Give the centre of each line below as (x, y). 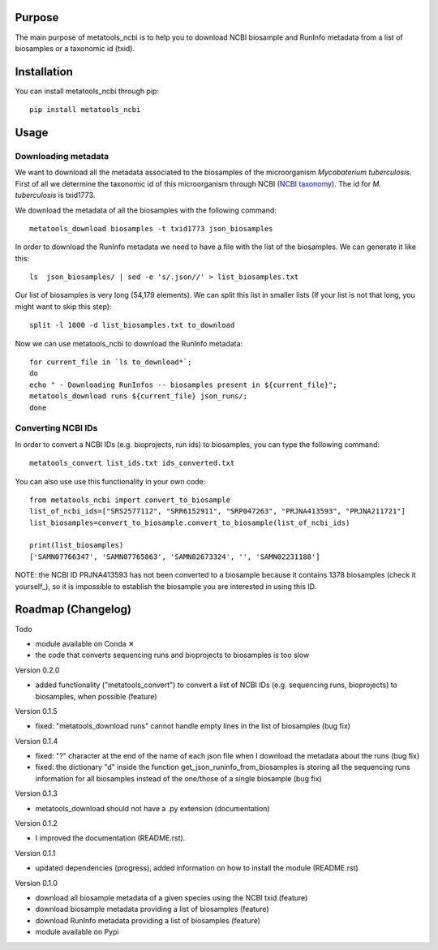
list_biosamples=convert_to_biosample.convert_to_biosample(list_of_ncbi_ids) (190, 522)
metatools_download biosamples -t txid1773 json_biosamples (151, 228)
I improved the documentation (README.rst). (110, 838)
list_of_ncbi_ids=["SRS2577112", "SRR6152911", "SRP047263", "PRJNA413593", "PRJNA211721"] (217, 512)
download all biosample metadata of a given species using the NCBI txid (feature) (172, 897)
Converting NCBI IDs (56, 428)
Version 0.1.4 (36, 741)
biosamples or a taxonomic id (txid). (75, 48)
